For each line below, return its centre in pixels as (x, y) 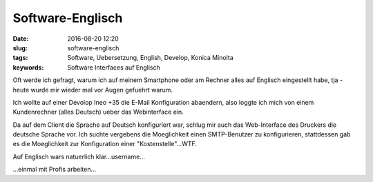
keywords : (28, 67)
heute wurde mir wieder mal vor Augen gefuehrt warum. (93, 90)
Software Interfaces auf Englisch (114, 67)
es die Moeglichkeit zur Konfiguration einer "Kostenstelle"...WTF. (105, 144)
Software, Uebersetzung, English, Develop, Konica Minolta (151, 58)
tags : (20, 58)
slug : (20, 48)
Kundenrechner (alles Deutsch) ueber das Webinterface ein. (98, 112)
